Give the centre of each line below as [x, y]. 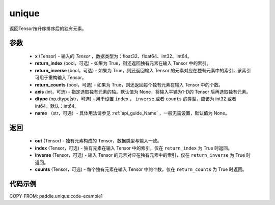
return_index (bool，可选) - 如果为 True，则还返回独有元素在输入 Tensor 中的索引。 [123, 63]
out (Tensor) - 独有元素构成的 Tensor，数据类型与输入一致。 [98, 141]
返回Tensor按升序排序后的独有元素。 [48, 28]
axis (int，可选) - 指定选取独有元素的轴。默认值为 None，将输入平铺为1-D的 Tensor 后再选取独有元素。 [143, 92]
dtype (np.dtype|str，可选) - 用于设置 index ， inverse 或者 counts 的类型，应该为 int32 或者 [136, 99]
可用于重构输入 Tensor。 [61, 78]
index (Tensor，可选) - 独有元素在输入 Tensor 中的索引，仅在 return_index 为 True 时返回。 [134, 148]
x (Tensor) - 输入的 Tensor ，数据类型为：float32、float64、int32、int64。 [113, 56]
